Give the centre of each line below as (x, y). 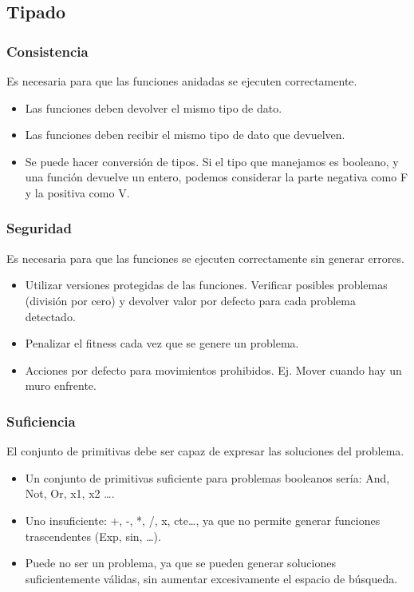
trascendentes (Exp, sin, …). (93, 536)
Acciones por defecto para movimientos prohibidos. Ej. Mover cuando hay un (213, 370)
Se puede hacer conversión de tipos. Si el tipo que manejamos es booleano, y (212, 161)
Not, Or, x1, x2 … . (70, 493)
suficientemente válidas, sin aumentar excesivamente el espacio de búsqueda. (211, 578)
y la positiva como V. (77, 192)
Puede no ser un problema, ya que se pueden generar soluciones (180, 563)
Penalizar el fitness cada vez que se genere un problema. (162, 343)
